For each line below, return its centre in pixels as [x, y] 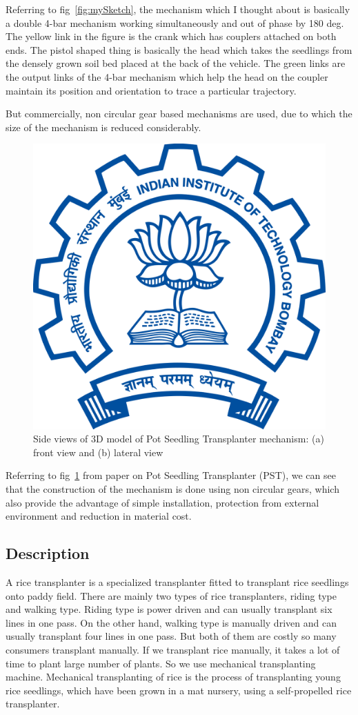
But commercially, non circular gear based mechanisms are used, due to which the [179, 114]
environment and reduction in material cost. [99, 516]
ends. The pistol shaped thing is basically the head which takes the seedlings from [179, 49]
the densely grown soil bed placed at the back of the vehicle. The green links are [176, 63]
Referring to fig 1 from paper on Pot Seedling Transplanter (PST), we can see [171, 475]
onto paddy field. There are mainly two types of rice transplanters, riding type [171, 595]
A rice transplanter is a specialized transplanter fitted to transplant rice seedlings [177, 581]
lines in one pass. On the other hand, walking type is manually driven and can [171, 622]
